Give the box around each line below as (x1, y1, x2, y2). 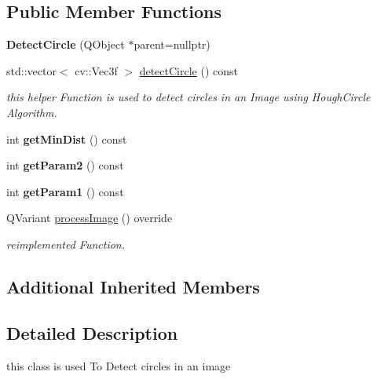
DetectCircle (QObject (6, 36, 125, 53)
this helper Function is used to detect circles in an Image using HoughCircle (6, 89, 371, 105)
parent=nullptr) (134, 36, 210, 53)
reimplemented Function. (6, 235, 126, 252)
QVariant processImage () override (6, 210, 173, 226)
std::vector (6, 62, 57, 78)
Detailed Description (6, 320, 178, 344)
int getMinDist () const (6, 130, 127, 147)
